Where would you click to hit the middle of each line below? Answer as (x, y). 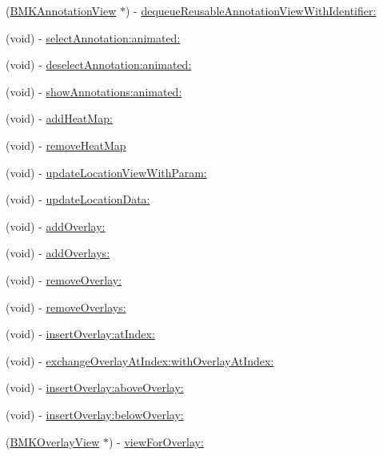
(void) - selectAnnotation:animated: (93, 37)
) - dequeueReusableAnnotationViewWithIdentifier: (251, 10)
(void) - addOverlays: (58, 253)
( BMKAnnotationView (61, 10)
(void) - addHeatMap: (59, 118)
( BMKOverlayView (53, 441)
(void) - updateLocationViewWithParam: (106, 172)
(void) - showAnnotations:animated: (94, 91)
